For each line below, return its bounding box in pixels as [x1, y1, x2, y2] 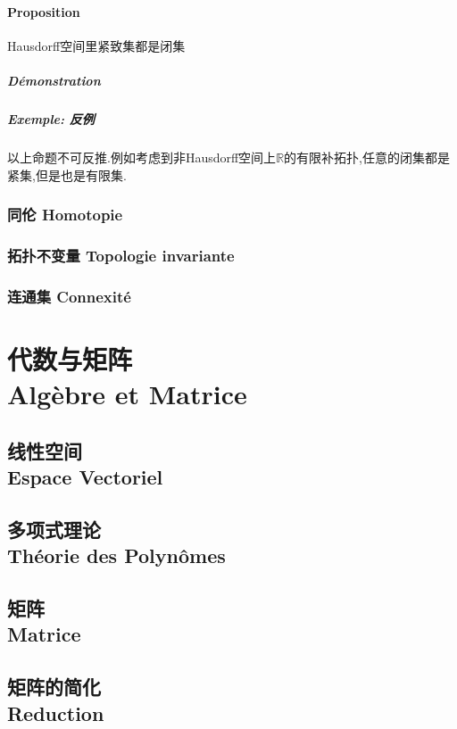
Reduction [7, 699, 104, 726]
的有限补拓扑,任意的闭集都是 [284, 147, 450, 166]
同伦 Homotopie [7, 203, 123, 226]
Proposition [7, 2, 80, 21]
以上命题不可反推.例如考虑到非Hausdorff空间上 [7, 147, 277, 166]
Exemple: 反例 [7, 109, 95, 128]
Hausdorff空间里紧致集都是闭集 [7, 36, 186, 54]
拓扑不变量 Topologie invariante [7, 244, 235, 266]
